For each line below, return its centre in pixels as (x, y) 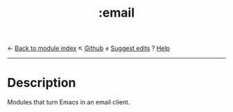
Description (42, 83)
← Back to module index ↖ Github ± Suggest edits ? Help (88, 48)
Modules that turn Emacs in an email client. (69, 102)
